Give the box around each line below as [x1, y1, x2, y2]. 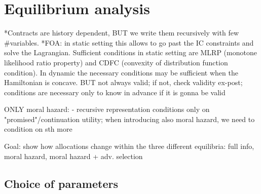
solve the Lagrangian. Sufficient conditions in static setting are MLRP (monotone [4, 47, 257, 58]
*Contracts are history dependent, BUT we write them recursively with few [4, 27, 239, 38]
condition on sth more [4, 124, 72, 134]
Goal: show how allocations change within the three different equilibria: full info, [4, 141, 254, 151]
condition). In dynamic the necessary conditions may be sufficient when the [4, 67, 238, 77]
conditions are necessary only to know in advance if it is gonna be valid [4, 87, 226, 97]
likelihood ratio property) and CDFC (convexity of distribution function [4, 57, 228, 67]
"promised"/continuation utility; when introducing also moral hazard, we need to [4, 113, 255, 124]
